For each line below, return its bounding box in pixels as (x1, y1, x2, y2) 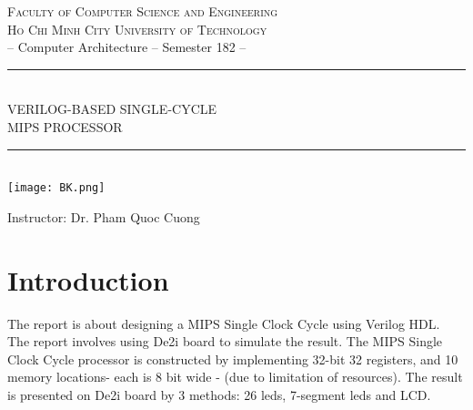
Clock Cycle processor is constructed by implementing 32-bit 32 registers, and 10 (7, 349, 458, 368)
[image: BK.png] (7, 181, 106, 195)
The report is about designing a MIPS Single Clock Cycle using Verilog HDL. (7, 313, 440, 333)
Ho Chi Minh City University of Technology (7, 19, 267, 38)
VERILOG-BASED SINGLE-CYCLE (7, 99, 217, 118)
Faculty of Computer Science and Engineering (7, 2, 278, 20)
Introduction (7, 261, 169, 298)
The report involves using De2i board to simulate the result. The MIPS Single (7, 332, 443, 351)
